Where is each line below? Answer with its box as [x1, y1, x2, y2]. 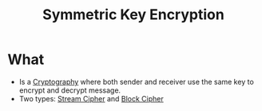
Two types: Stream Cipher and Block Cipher [18, 93, 165, 103]
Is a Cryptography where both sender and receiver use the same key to [18, 77, 255, 86]
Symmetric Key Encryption [42, 6, 224, 24]
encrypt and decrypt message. [18, 85, 121, 95]
